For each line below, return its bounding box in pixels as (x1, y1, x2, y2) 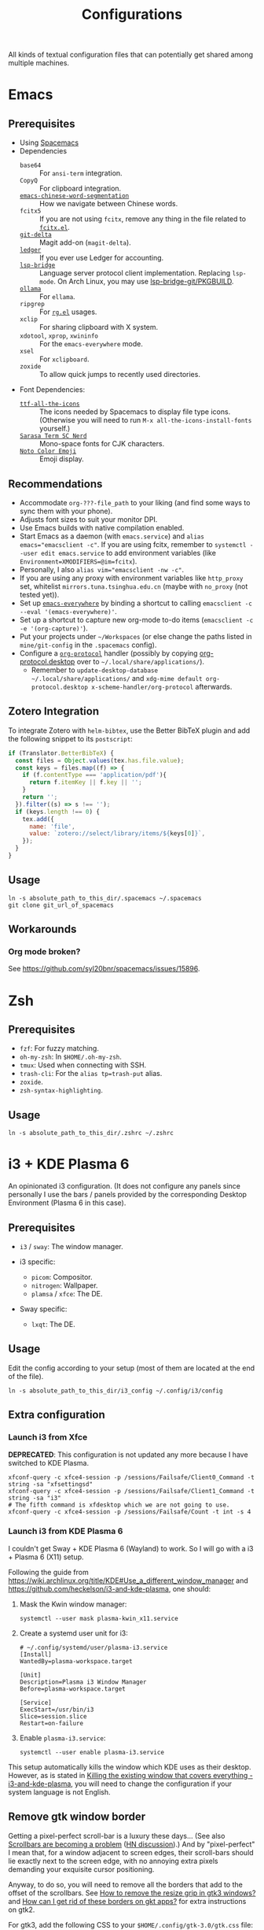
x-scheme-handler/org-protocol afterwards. (91, 682, 233, 691)
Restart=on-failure (19, 1719, 84, 1727)
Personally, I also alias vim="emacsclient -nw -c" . (19, 565, 185, 574)
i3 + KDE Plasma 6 (8, 1155, 130, 1174)
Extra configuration (8, 1408, 106, 1422)
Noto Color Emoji (19, 447, 77, 456)
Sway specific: (19, 1304, 68, 1314)
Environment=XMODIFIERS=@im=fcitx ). (19, 556, 137, 566)
